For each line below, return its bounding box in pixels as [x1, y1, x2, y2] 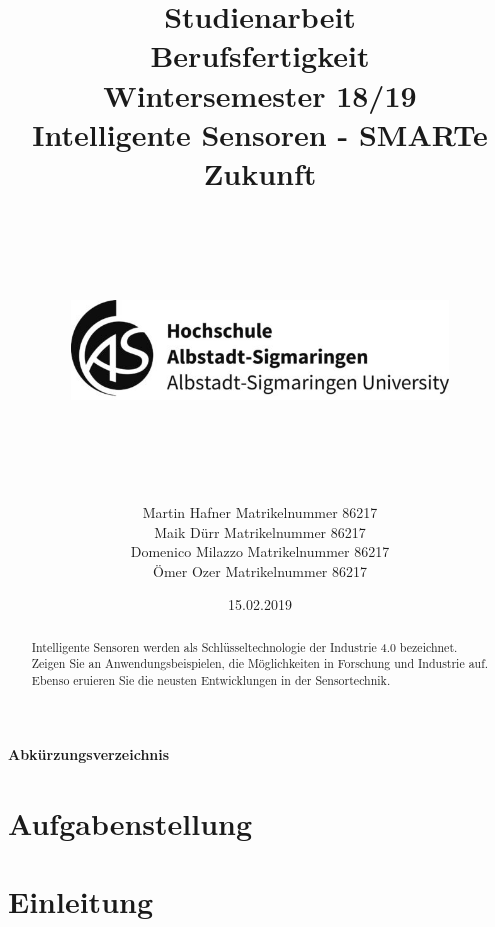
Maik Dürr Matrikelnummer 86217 [154, 521, 366, 542]
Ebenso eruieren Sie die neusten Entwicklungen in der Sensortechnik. [31, 672, 391, 689]
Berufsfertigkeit [150, 35, 370, 76]
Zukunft [203, 152, 317, 193]
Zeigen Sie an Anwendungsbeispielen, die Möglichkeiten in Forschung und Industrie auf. [31, 655, 489, 672]
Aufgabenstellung [8, 802, 253, 843]
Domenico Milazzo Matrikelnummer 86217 [130, 541, 390, 562]
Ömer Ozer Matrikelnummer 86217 [152, 560, 368, 581]
